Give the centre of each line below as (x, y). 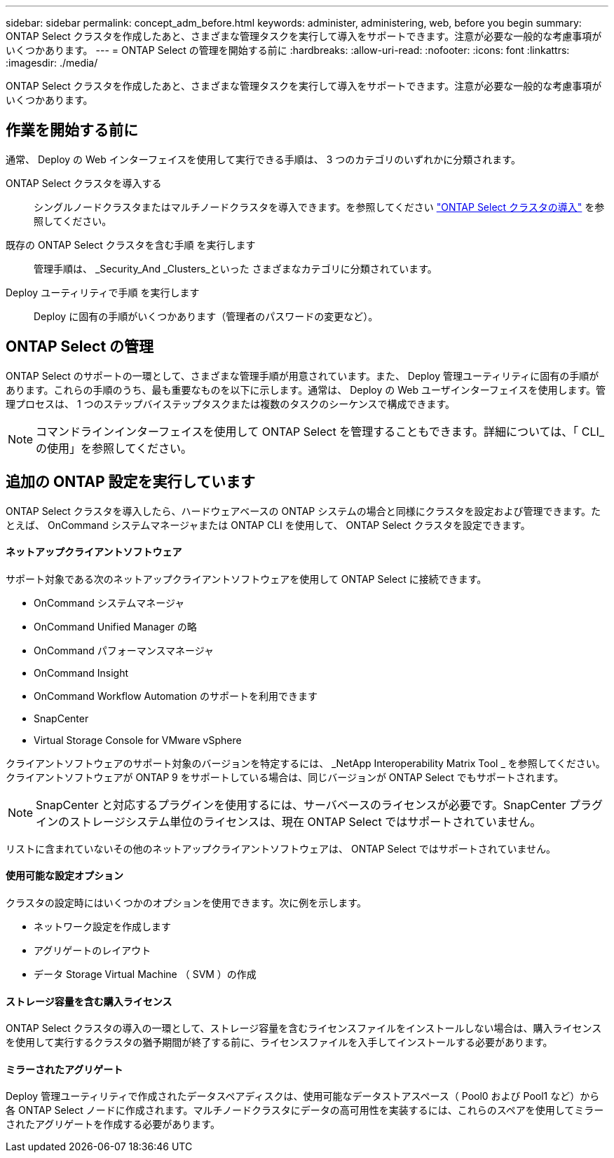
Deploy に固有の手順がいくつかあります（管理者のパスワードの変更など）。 (206, 316)
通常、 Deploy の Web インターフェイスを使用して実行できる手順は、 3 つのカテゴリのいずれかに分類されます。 (263, 159)
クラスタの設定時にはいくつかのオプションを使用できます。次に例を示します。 (186, 902)
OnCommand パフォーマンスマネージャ (124, 650)
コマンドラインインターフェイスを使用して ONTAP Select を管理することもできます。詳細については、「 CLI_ (320, 431)
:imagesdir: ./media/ (52, 63)
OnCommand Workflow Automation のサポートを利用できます (176, 696)
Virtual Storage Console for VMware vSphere (138, 740)
